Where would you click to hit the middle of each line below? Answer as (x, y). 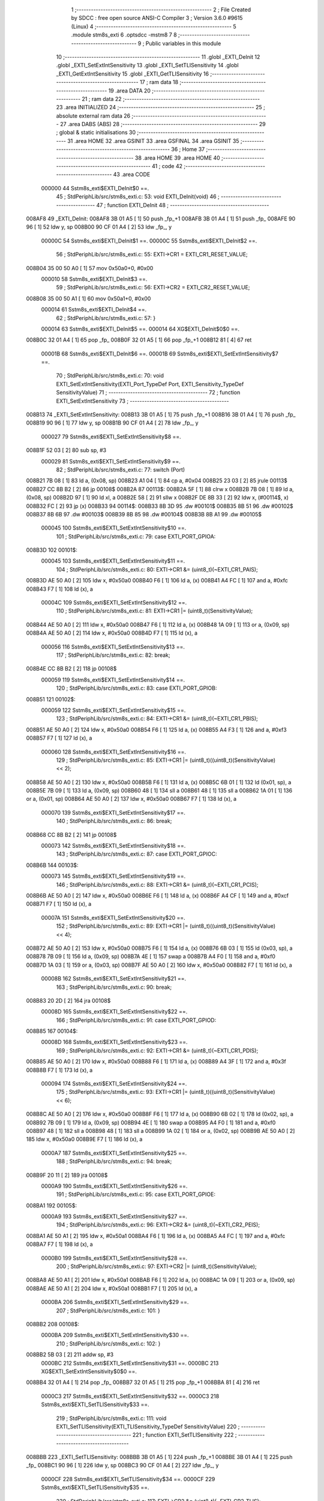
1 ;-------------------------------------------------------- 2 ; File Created (161, 10)
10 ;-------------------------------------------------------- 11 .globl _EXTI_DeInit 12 (158, 56)
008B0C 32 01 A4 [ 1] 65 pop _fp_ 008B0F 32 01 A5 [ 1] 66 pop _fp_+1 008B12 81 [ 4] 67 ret (139, 340)
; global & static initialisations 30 (96, 133)
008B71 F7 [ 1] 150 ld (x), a (59, 904)
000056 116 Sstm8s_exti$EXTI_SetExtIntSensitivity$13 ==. (113, 647)
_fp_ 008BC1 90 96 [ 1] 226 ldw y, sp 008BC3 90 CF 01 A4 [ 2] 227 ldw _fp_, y (122, 1466)
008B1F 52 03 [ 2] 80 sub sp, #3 (66, 450)
